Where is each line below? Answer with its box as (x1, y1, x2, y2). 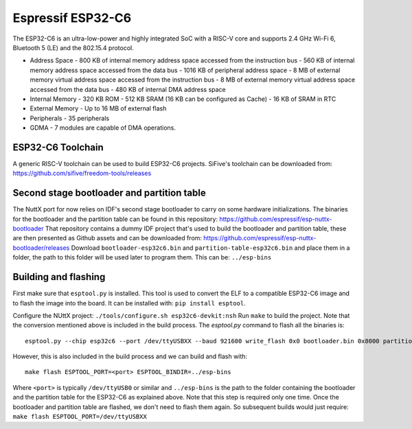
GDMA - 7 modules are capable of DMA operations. (30, 124, 176, 132)
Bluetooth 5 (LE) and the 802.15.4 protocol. (12, 43, 134, 51)
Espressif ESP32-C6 (12, 10, 132, 25)
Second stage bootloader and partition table (12, 187, 206, 199)
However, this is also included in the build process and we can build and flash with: (12, 352, 247, 360)
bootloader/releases (12, 244, 70, 252)
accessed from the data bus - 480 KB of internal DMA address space (30, 85, 226, 93)
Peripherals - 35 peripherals (30, 114, 110, 122)
